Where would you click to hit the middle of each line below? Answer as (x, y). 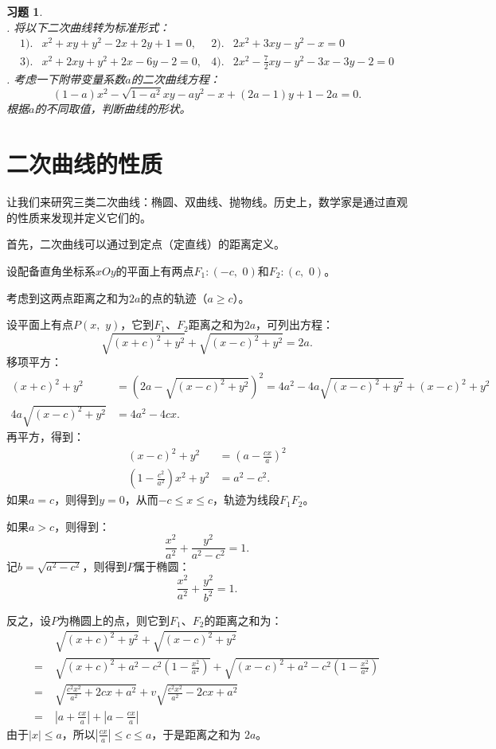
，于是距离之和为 (196, 733)
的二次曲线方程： (176, 78)
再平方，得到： (45, 436)
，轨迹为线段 (246, 499)
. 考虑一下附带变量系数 (66, 78)
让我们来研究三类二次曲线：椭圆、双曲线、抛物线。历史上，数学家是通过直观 (207, 202)
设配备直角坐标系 (51, 270)
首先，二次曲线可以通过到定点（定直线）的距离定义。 (146, 244)
